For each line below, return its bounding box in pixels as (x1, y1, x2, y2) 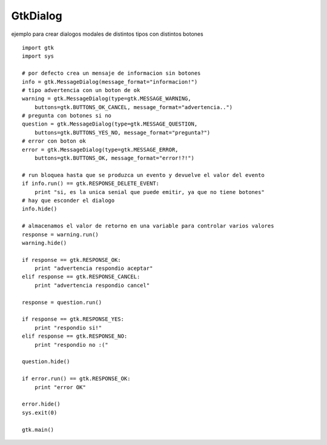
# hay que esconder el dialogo (22, 197, 115, 204)
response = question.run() (22, 299, 102, 306)
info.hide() (22, 206, 58, 212)
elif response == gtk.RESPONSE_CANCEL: (22, 273, 140, 280)
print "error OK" (34, 384, 86, 390)
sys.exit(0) (22, 409, 58, 416)
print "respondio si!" (34, 324, 102, 331)
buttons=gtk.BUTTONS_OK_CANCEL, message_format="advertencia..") (34, 104, 233, 110)
